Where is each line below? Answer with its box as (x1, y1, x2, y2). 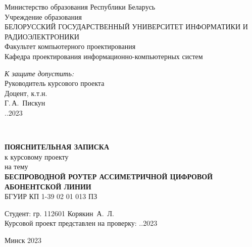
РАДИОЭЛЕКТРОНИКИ (5, 31, 79, 41)
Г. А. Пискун (5, 97, 45, 108)
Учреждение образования (5, 11, 82, 22)
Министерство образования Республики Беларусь (5, 2, 156, 12)
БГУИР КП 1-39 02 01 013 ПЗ (5, 191, 97, 202)
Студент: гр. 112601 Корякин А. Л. (5, 208, 114, 218)
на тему (5, 161, 28, 172)
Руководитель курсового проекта (5, 78, 105, 88)
